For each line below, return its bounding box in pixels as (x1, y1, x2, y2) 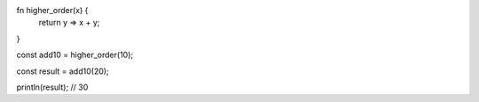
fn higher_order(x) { (16, 5, 89, 15)
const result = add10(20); (16, 66, 110, 76)
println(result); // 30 (16, 82, 89, 92)
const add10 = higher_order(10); (16, 49, 133, 61)
